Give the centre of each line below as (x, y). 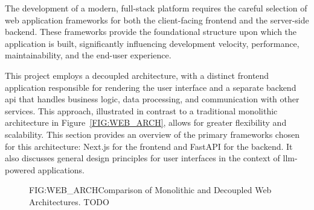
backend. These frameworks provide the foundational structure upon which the (151, 32)
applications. (61, 169)
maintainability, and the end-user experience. (88, 55)
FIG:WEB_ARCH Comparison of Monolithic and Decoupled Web (150, 190)
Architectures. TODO (69, 201)
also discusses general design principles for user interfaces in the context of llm (150, 158)
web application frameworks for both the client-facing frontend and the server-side (157, 20)
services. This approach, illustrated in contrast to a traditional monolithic (141, 110)
